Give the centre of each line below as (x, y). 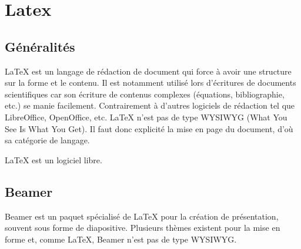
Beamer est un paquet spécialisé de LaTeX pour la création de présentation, (142, 216)
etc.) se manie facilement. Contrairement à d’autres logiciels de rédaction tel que (150, 105)
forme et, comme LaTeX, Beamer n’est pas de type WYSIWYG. (121, 239)
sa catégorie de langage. (47, 140)
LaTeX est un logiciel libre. (53, 159)
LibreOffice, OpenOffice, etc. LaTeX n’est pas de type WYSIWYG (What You (146, 117)
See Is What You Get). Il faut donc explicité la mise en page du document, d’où (149, 128)
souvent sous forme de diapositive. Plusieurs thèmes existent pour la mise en (143, 228)
